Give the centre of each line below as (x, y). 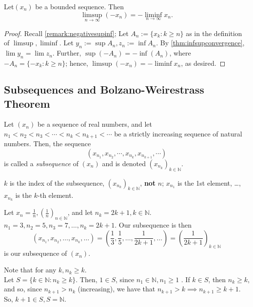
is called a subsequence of (41, 163)
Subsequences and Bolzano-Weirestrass (104, 89)
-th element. (56, 195)
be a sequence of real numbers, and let (95, 124)
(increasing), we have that (117, 289)
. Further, (67, 53)
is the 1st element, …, (209, 182)
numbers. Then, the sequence (48, 144)
